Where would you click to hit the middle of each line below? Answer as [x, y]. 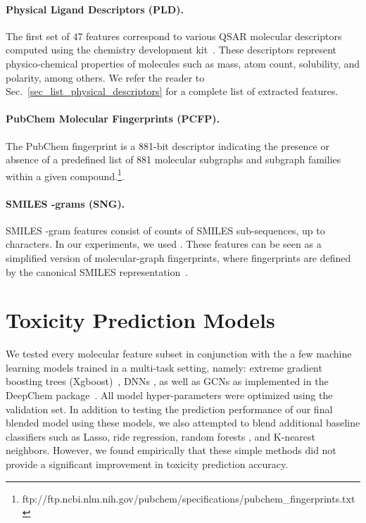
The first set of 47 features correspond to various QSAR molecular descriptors [174, 36]
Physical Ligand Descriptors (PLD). [95, 9]
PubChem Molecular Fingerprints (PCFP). [113, 119]
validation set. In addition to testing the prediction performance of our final [169, 409]
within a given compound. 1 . [65, 175]
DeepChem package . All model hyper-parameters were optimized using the [169, 395]
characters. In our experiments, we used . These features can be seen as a [164, 244]
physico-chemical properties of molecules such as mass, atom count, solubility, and [183, 63]
